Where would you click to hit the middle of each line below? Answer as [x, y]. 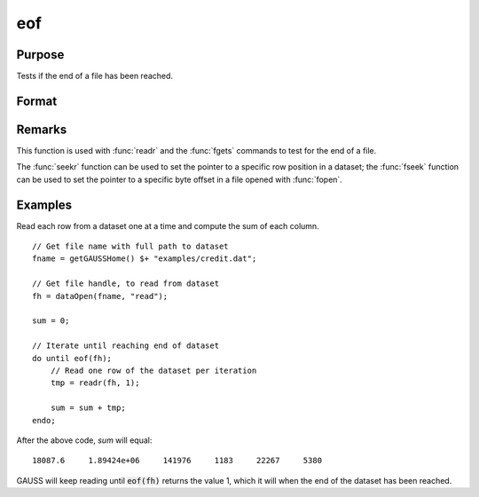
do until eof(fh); [72, 358]
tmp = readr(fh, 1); [95, 383]
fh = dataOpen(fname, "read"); [100, 296]
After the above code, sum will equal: [84, 440]
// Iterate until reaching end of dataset [126, 346]
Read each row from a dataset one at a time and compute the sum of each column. [168, 225]
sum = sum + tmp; [88, 408]
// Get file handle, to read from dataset [126, 284]
